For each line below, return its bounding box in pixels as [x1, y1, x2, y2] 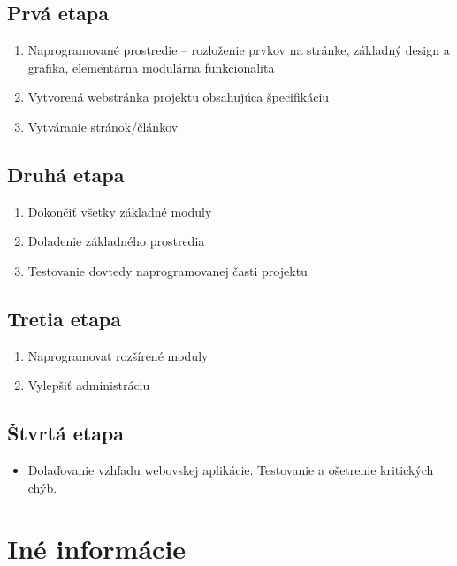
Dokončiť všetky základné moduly [27, 202, 212, 220]
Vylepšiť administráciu [27, 376, 150, 394]
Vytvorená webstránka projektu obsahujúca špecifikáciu [27, 88, 330, 106]
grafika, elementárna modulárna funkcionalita [27, 57, 275, 76]
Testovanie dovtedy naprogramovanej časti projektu [27, 261, 308, 279]
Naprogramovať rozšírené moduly [27, 346, 209, 364]
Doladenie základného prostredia [27, 232, 205, 250]
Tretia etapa [7, 304, 122, 332]
